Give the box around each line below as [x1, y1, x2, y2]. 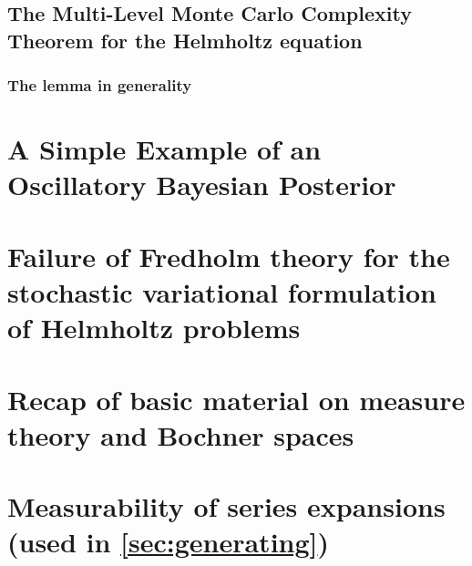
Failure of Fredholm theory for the [7, 237, 450, 274]
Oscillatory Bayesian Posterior [7, 166, 396, 203]
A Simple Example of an [7, 130, 322, 168]
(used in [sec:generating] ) [7, 523, 330, 561]
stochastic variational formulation [7, 273, 436, 310]
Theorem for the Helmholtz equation [7, 26, 363, 54]
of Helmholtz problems [7, 309, 301, 346]
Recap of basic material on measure [7, 380, 466, 417]
